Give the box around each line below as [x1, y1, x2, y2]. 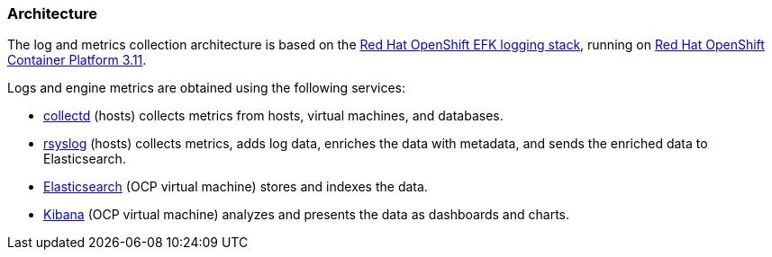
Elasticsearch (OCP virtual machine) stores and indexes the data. [43, 179, 428, 195]
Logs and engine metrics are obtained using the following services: [7, 80, 406, 96]
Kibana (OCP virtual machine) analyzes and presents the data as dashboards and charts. [43, 207, 569, 223]
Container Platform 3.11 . [7, 52, 147, 68]
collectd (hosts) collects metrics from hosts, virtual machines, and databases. [43, 108, 504, 124]
